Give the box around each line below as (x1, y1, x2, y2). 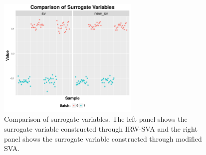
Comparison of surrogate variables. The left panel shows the (4, 114, 188, 124)
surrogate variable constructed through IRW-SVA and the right (4, 124, 198, 134)
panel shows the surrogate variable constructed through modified (4, 133, 202, 144)
